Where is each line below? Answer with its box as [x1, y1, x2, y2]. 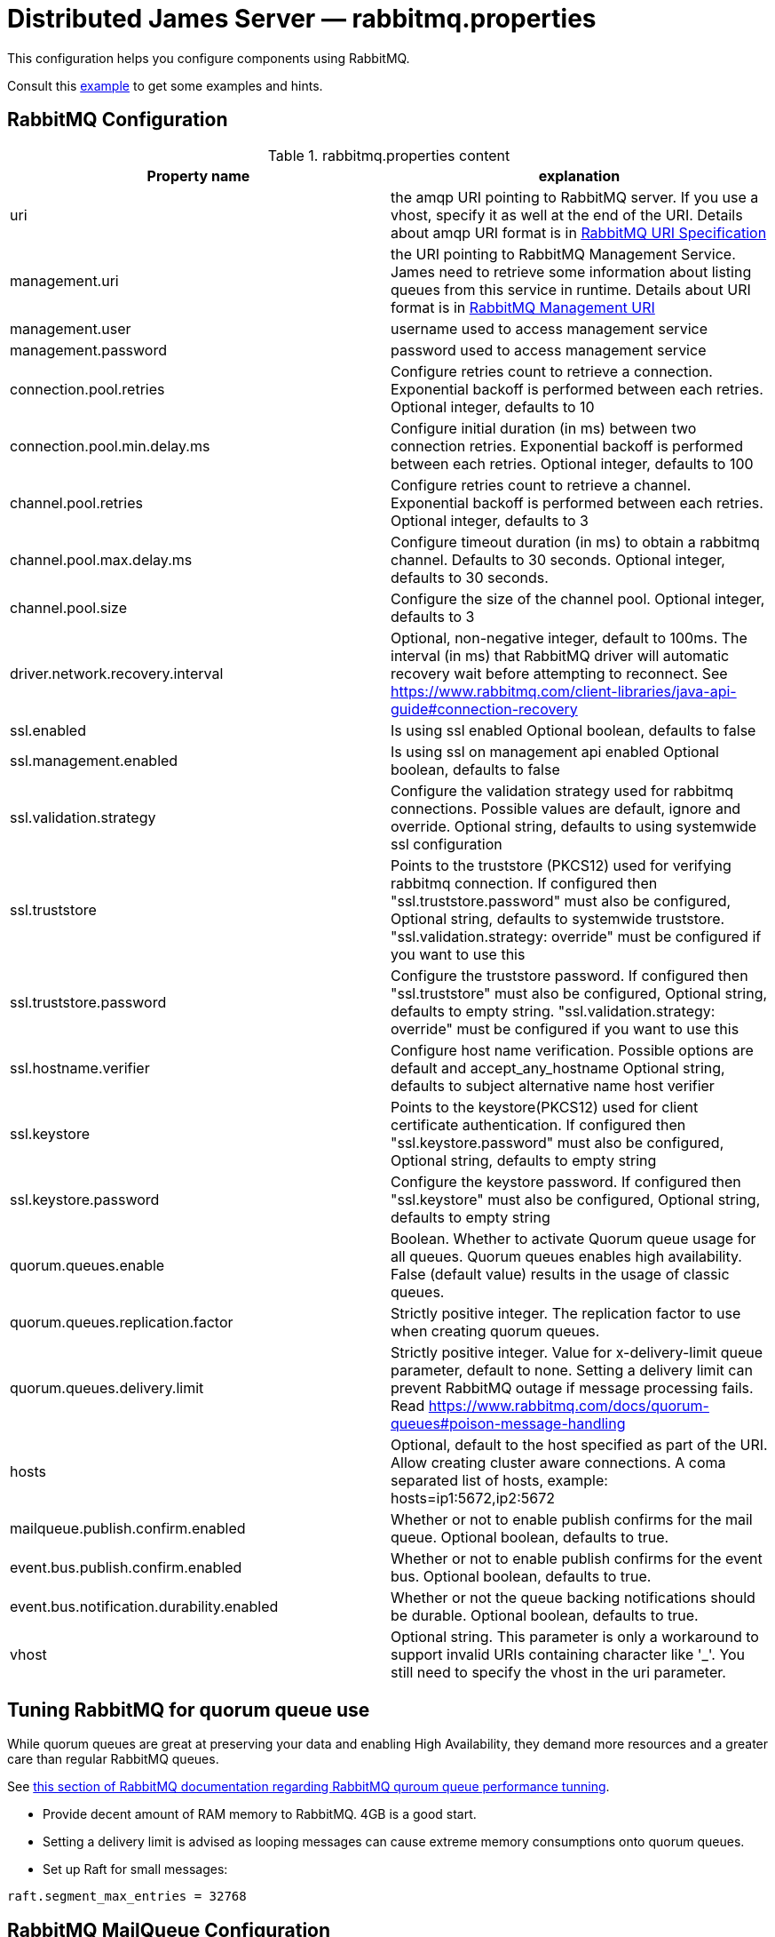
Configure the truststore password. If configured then [391, 966, 748, 984]
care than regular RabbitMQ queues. [7, 1751, 219, 1767]
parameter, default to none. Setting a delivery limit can [391, 1360, 753, 1379]
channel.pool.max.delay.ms [10, 550, 193, 569]
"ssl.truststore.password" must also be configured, [391, 891, 732, 910]
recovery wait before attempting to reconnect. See [391, 664, 728, 682]
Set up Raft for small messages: [43, 1861, 228, 1877]
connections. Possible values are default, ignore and [391, 799, 741, 817]
